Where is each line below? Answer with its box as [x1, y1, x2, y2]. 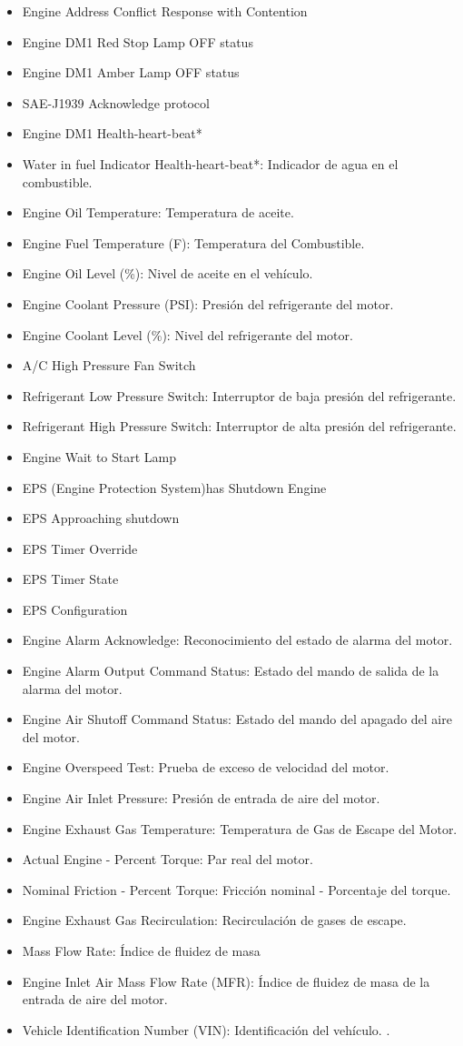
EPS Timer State [22, 569, 119, 588]
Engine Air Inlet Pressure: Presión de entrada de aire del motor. [22, 789, 380, 808]
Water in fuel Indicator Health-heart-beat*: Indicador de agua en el [22, 154, 399, 173]
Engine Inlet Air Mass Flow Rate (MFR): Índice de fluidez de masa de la [22, 971, 430, 991]
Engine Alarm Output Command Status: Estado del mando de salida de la [22, 661, 439, 680]
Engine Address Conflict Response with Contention [22, 2, 308, 20]
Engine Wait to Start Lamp [22, 447, 177, 466]
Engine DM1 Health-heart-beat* [22, 124, 202, 143]
